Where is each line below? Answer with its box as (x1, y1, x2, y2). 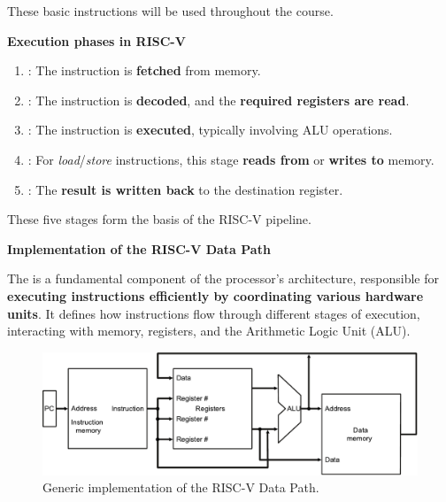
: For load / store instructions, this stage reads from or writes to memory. (27, 150, 434, 168)
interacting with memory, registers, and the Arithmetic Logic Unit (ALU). (7, 321, 411, 340)
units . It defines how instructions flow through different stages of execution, (7, 304, 420, 322)
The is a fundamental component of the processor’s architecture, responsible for (7, 269, 439, 288)
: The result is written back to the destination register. (27, 180, 343, 198)
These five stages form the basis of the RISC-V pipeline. (7, 210, 311, 228)
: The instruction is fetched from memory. (27, 61, 261, 80)
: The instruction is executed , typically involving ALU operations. (27, 120, 393, 139)
